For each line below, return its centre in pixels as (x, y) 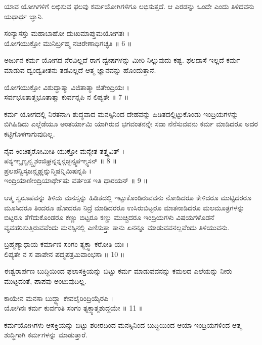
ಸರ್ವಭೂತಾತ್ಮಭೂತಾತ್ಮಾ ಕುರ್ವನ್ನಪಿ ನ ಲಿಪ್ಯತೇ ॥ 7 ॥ (67, 97)
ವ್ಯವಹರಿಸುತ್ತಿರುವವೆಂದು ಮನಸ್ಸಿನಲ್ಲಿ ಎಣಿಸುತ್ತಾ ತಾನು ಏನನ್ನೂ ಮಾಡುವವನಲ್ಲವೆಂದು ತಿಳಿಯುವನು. (117, 227)
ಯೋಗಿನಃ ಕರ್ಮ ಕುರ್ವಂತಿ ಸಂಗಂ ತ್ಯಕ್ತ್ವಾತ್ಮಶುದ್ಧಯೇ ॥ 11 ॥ (74, 308)
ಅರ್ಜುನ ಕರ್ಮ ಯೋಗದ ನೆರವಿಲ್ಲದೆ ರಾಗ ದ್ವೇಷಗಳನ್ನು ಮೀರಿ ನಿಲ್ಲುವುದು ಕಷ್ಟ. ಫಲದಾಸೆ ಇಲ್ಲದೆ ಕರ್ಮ (122, 60)
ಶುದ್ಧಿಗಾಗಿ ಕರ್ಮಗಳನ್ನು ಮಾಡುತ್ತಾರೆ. (46, 335)
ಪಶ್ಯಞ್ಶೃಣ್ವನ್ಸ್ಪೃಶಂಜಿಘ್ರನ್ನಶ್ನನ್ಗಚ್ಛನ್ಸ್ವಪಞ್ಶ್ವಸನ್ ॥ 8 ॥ (61, 161)
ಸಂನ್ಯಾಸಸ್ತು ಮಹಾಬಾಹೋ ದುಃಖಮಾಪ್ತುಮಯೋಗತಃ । (67, 33)
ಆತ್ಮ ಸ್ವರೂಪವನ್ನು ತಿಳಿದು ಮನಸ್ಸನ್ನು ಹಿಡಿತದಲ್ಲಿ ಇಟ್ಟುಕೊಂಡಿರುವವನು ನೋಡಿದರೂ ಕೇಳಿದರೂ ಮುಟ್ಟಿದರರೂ (128, 197)
